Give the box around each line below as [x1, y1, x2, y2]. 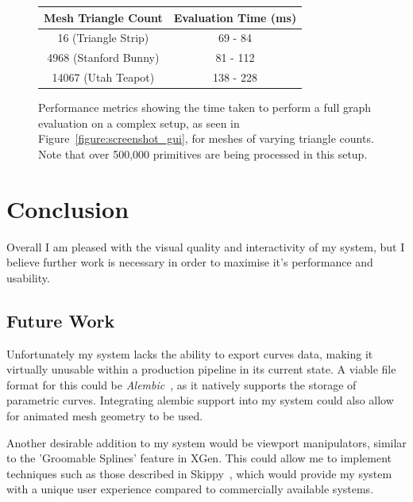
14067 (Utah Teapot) [52, 69, 155, 86]
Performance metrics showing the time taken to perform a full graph [38, 99, 372, 116]
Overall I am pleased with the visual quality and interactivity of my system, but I [6, 238, 405, 255]
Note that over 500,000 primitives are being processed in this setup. [38, 145, 368, 162]
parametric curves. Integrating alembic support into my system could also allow [6, 392, 394, 408]
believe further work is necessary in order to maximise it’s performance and [6, 254, 373, 270]
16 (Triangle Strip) [57, 29, 149, 46]
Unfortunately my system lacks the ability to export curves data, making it [6, 345, 373, 362]
